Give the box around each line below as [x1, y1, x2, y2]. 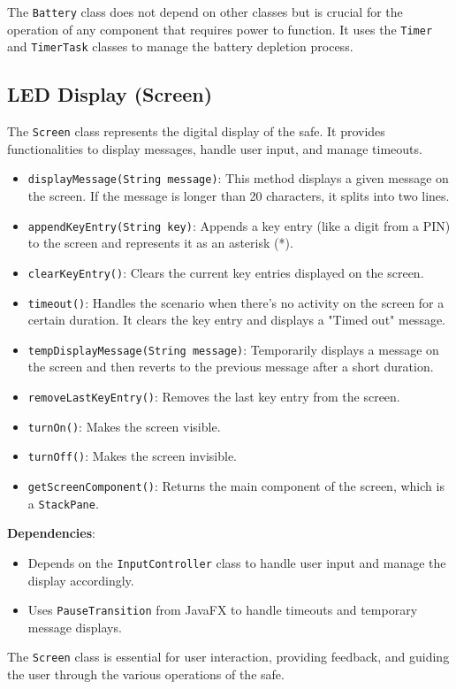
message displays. [27, 617, 122, 636]
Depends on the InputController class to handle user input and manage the [27, 553, 446, 571]
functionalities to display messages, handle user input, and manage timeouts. [7, 139, 422, 157]
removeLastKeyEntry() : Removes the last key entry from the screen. [27, 387, 400, 406]
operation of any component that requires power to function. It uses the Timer [7, 19, 433, 38]
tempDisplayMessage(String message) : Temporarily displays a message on [27, 340, 439, 358]
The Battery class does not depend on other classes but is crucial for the [7, 3, 403, 20]
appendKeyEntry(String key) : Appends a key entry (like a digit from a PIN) [27, 216, 451, 234]
